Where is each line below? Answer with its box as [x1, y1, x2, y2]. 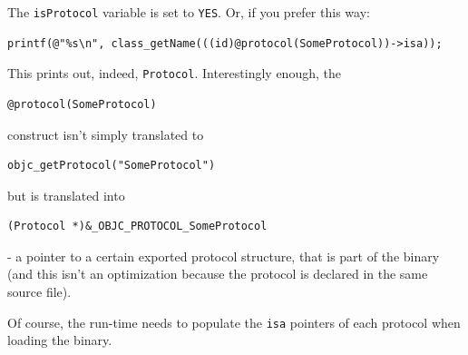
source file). [7, 282, 72, 301]
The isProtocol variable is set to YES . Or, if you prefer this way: [7, 3, 370, 21]
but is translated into [7, 185, 125, 204]
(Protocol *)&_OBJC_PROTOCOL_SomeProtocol [7, 220, 268, 233]
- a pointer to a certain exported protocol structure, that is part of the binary [7, 246, 440, 265]
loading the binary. [7, 330, 112, 350]
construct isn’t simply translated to [7, 124, 204, 143]
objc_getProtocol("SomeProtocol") [7, 159, 216, 173]
